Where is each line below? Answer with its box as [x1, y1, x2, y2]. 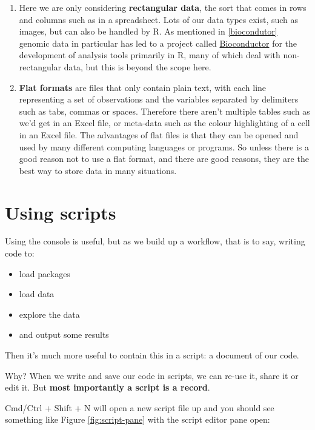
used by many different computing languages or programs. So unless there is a [19, 140, 309, 153]
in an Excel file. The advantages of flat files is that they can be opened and [19, 128, 299, 141]
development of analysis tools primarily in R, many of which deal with [19, 49, 280, 61]
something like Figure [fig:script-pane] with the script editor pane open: [5, 413, 270, 426]
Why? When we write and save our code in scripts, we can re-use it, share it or [5, 369, 299, 381]
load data [19, 287, 55, 300]
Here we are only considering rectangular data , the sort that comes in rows [19, 1, 307, 13]
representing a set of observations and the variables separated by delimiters [19, 93, 299, 106]
